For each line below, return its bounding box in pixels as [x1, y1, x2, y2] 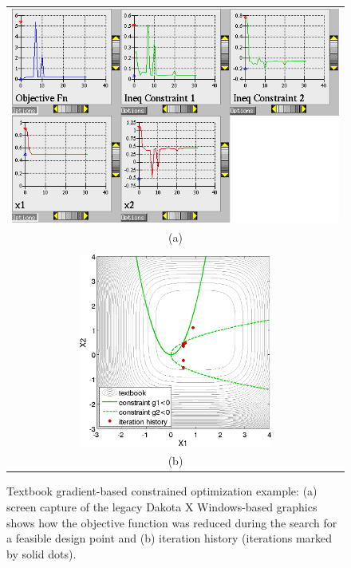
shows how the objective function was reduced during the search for [6, 514, 337, 531]
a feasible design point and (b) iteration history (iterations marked [6, 530, 333, 546]
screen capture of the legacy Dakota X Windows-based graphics [6, 499, 317, 515]
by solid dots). [6, 545, 77, 562]
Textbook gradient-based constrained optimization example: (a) [6, 483, 317, 499]
